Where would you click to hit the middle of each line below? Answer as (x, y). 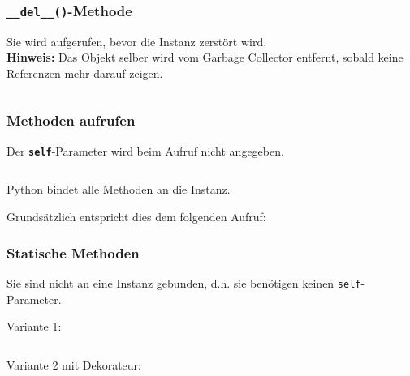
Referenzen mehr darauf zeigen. (85, 73)
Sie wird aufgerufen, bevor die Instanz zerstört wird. (137, 41)
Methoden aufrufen (71, 120)
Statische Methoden (73, 252)
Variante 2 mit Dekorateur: (74, 364)
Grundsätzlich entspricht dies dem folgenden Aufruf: (136, 217)
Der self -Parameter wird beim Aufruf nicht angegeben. (145, 150)
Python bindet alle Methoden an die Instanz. (119, 189)
